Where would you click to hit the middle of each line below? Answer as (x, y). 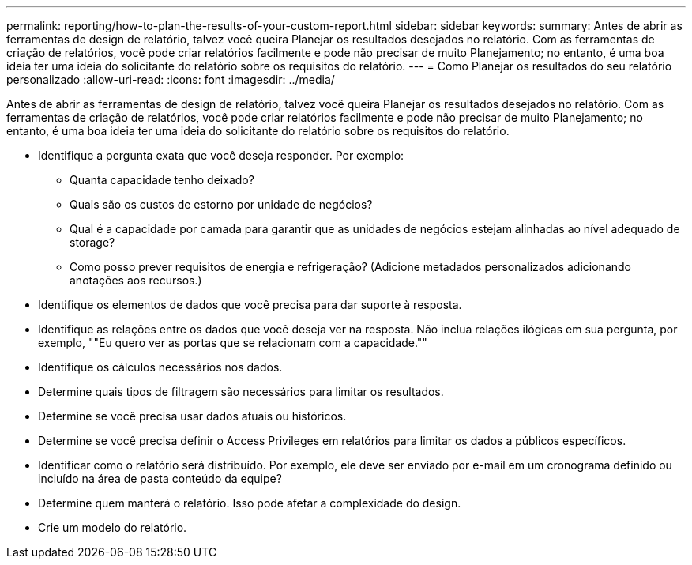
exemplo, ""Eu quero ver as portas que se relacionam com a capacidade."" (233, 343)
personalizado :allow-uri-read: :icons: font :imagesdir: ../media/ (171, 79)
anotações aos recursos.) (136, 280)
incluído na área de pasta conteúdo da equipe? (160, 478)
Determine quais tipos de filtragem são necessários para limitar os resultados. (241, 392)
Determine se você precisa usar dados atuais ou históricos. (192, 416)
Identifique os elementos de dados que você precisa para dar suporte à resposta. (250, 305)
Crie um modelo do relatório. (113, 527)
